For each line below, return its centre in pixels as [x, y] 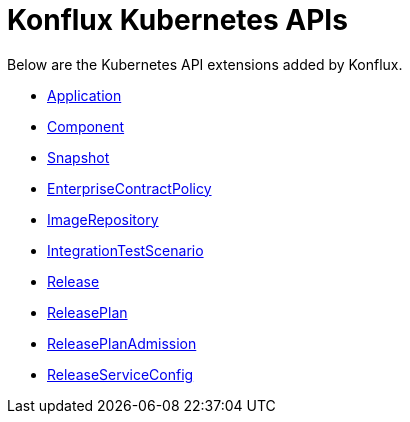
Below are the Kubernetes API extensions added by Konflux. [205, 64]
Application [84, 95]
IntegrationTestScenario [125, 250]
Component [86, 126]
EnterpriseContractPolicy [129, 188]
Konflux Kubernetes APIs [177, 20]
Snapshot [78, 157]
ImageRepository [103, 219]
